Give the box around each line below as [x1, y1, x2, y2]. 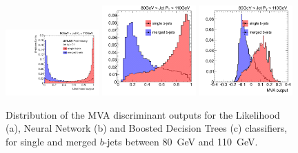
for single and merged [6, 134, 97, 148]
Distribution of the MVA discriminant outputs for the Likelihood [6, 107, 280, 121]
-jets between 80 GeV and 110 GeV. [103, 134, 258, 148]
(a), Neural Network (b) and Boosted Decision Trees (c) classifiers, [6, 121, 288, 135]
